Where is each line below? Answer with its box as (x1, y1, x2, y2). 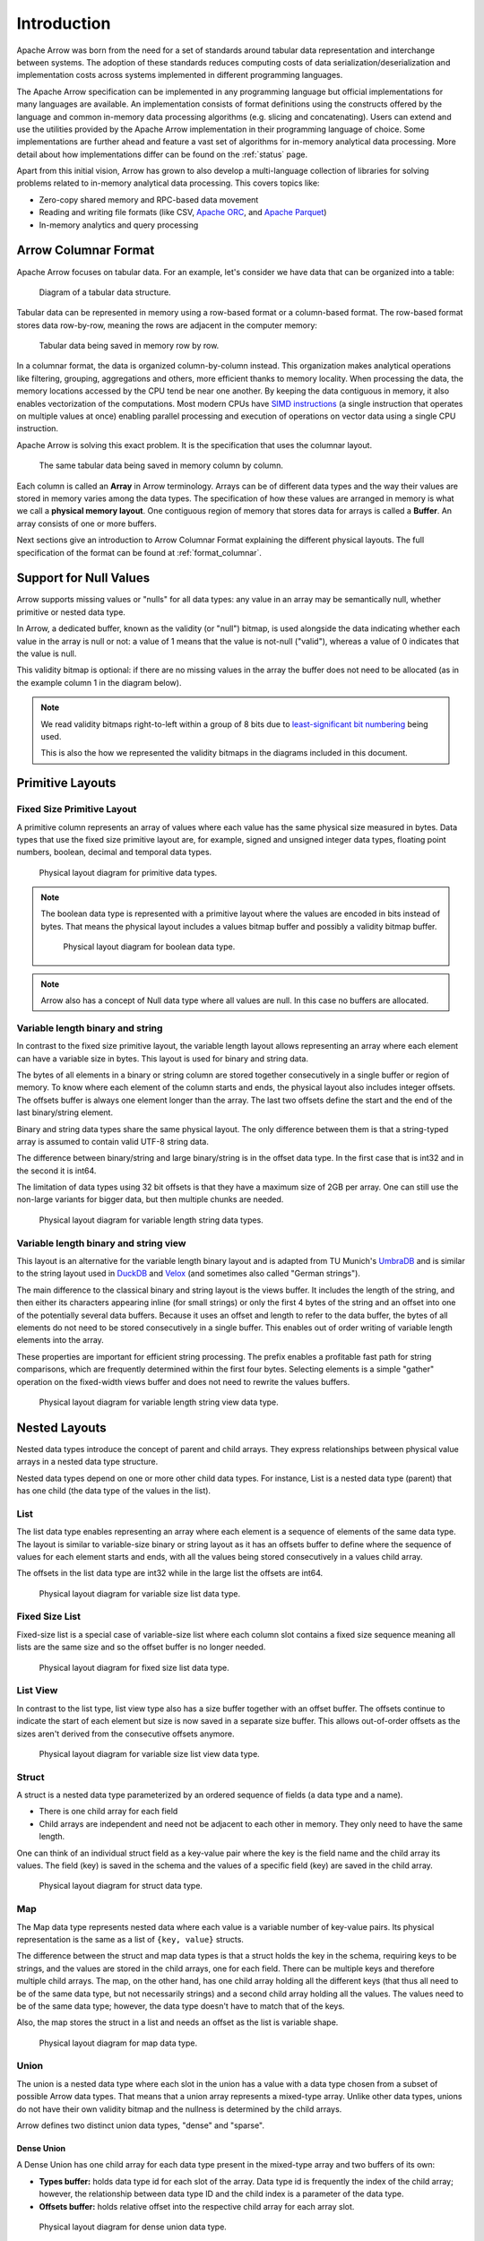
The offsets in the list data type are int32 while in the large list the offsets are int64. (16, 1568, 324, 1579)
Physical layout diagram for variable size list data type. (39, 1588, 241, 1599)
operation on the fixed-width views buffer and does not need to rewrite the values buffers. (16, 1376, 350, 1387)
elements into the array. (16, 1335, 105, 1345)
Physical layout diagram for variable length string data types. (39, 1215, 264, 1225)
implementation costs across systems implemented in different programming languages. (16, 70, 343, 81)
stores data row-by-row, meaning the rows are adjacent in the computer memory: (16, 319, 318, 331)
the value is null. (16, 648, 77, 659)
